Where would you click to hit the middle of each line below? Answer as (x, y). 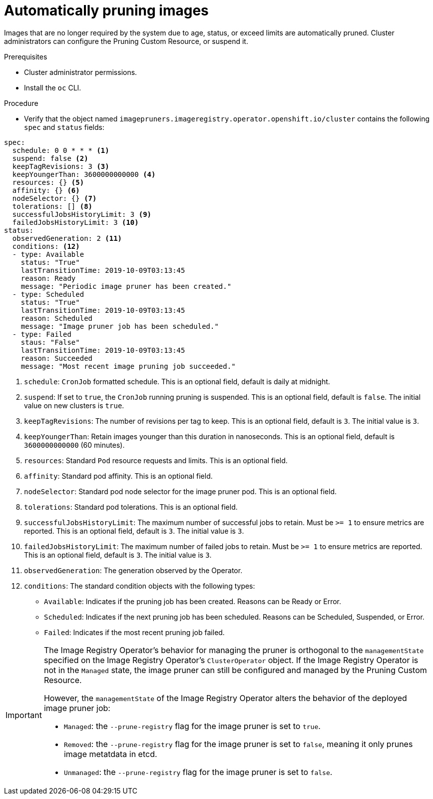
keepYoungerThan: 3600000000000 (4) (84, 174)
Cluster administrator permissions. (81, 72)
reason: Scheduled (57, 318)
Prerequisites (26, 56)
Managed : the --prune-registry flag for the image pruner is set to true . (192, 726)
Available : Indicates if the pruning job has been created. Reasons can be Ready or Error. (193, 601)
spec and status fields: (64, 127)
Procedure (21, 103)
